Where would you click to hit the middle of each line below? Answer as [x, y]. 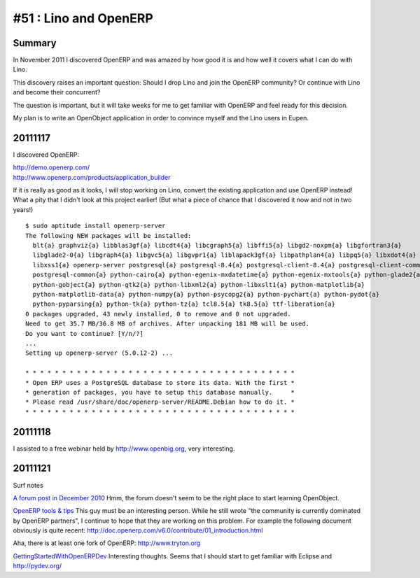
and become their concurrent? [57, 92]
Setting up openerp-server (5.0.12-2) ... [99, 353]
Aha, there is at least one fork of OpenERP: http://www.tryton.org [107, 543]
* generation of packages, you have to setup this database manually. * [160, 392]
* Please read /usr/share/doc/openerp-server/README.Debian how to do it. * [160, 402]
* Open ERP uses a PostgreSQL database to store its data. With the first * [160, 382]
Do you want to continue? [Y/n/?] [84, 333]
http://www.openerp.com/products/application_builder [92, 177]
